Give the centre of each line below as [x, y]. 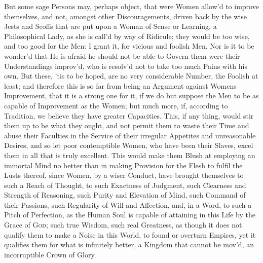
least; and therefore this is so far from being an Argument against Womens [120, 85]
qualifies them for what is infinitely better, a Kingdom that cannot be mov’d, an [129, 245]
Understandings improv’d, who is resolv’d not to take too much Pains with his [126, 66]
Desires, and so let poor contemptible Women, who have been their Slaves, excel [129, 145]
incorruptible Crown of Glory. [50, 254]
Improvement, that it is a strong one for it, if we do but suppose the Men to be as [131, 96]
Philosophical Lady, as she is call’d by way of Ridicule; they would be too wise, [127, 36]
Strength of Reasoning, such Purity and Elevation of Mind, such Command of [125, 195]
